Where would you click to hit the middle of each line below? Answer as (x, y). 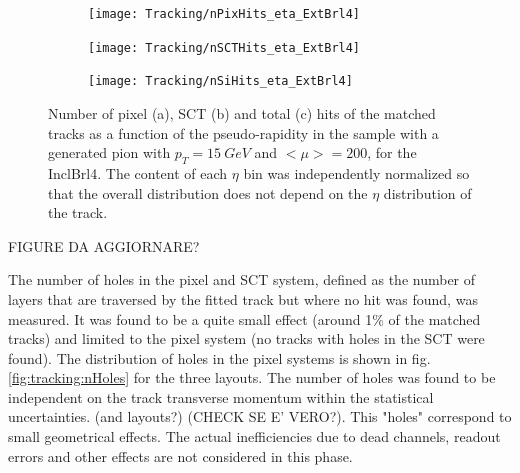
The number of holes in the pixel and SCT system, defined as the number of (242, 279)
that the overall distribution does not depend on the (208, 192)
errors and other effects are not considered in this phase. (180, 455)
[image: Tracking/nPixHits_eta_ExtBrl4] (224, 14)
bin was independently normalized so (356, 172)
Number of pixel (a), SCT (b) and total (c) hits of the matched (242, 112)
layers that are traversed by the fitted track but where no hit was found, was (243, 298)
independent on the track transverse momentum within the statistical (221, 396)
